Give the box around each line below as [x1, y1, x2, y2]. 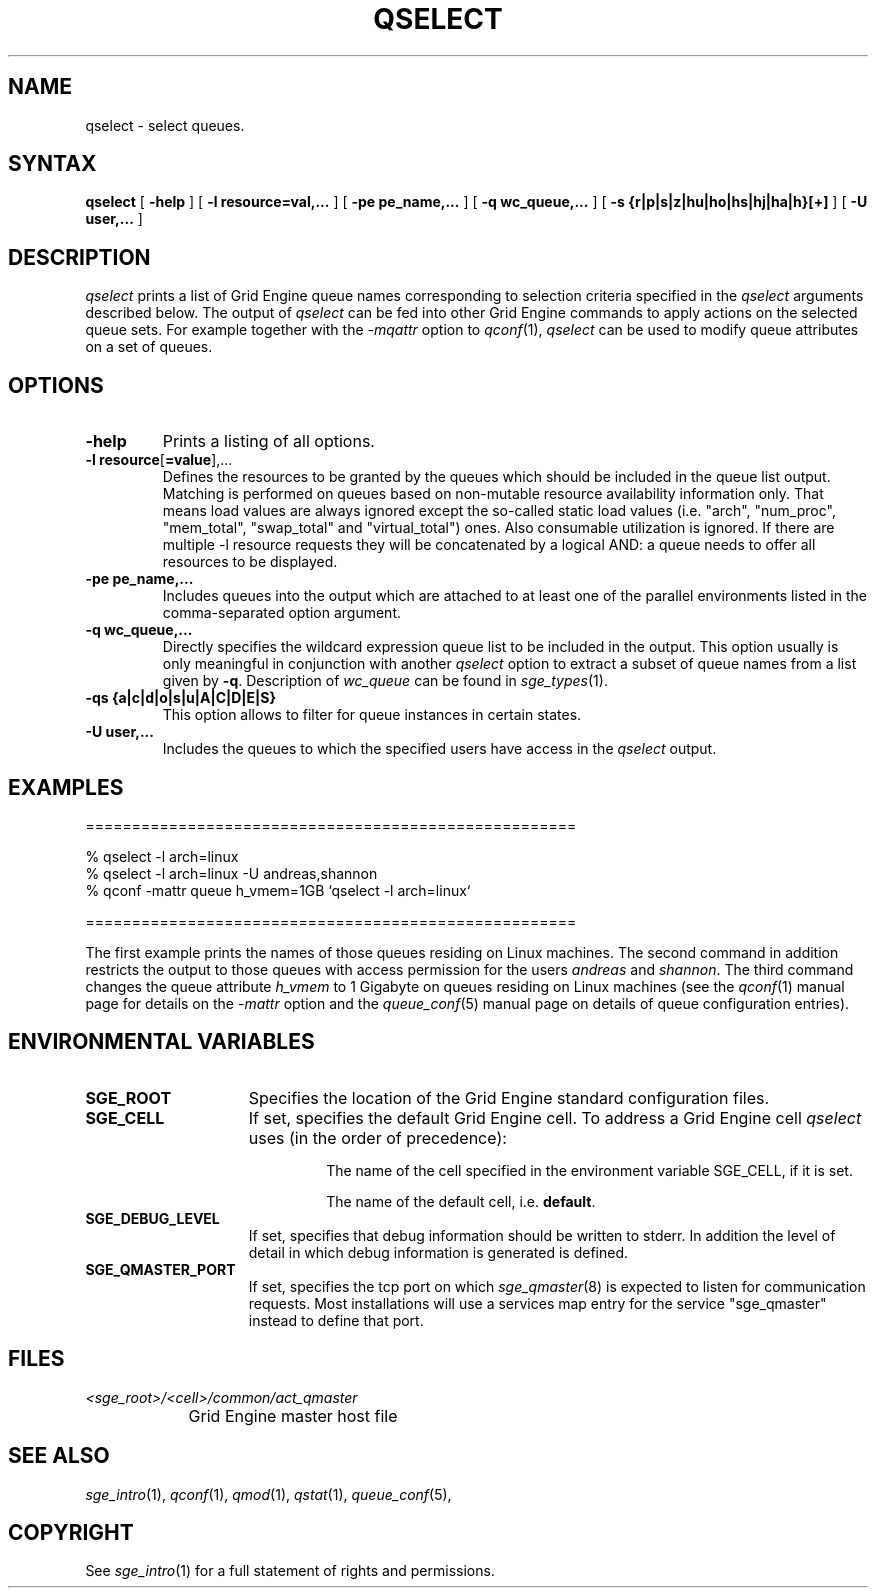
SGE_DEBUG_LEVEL [85, 1209, 220, 1227]
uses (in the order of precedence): [248, 1127, 507, 1148]
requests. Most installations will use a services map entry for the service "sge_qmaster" [248, 1294, 827, 1312]
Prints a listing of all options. [162, 431, 375, 452]
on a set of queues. [85, 338, 213, 356]
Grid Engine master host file [188, 1405, 398, 1426]
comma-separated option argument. [162, 604, 402, 622]
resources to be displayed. [162, 553, 338, 571]
